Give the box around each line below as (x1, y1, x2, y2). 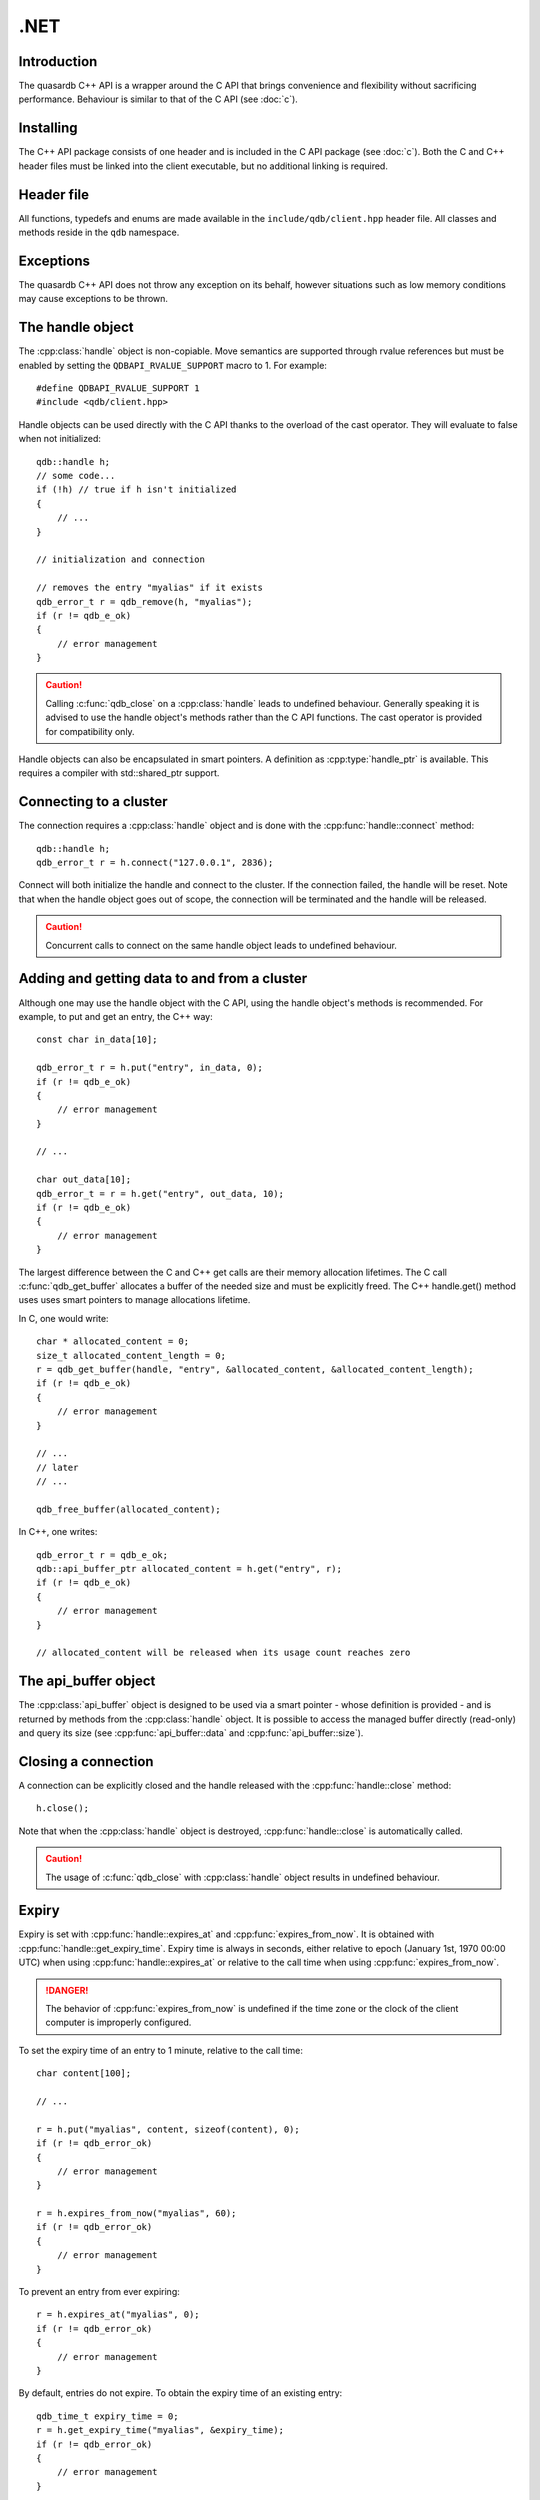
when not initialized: (18, 433, 102, 445)
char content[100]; (36, 2068, 132, 2079)
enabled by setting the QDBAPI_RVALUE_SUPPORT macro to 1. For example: (18, 359, 327, 371)
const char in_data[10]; (36, 1034, 158, 1045)
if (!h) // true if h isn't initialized (36, 484, 237, 495)
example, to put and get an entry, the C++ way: (18, 1010, 214, 1022)
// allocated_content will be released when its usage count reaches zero (36, 1647, 411, 1659)
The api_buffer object (18, 1673, 156, 1690)
